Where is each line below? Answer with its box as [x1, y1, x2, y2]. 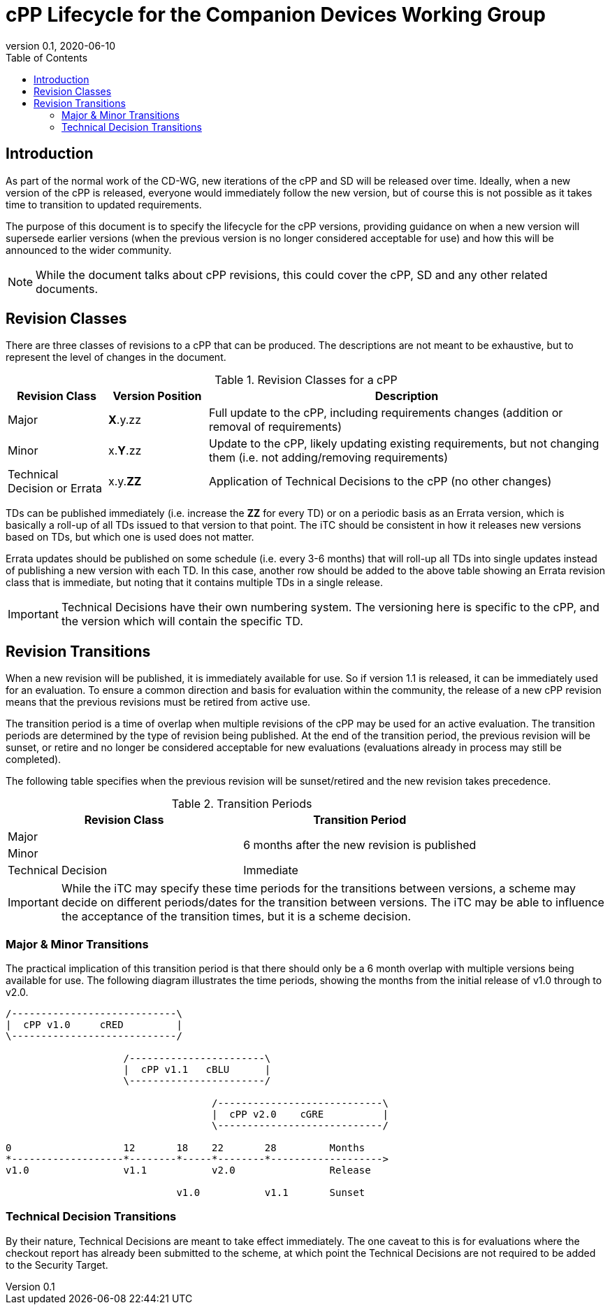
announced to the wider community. [6, 243, 172, 256]
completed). [6, 753, 61, 766]
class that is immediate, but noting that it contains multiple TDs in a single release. [6, 576, 384, 589]
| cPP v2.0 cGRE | [212, 1109, 388, 1120]
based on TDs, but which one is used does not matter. [6, 531, 254, 543]
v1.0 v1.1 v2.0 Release [6, 1165, 371, 1176]
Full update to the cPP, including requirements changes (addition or [208, 406, 563, 420]
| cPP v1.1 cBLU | [123, 1064, 271, 1076]
